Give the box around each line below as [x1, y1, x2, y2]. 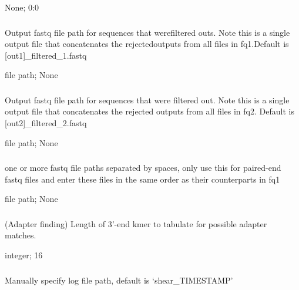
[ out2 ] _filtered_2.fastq [5, 117, 87, 129]
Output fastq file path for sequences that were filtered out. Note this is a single [5, 93, 290, 106]
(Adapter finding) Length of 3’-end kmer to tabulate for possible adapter [5, 217, 267, 230]
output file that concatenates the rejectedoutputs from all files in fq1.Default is [5, 38, 289, 50]
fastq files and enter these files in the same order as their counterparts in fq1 [5, 173, 280, 185]
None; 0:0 [5, 1, 39, 13]
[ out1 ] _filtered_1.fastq [5, 49, 87, 61]
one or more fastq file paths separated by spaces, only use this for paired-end [5, 161, 281, 174]
